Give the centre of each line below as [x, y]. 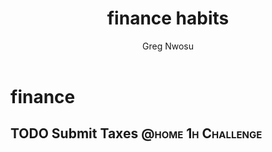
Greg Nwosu [168, 46]
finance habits [168, 18]
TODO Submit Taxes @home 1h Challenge [136, 133]
